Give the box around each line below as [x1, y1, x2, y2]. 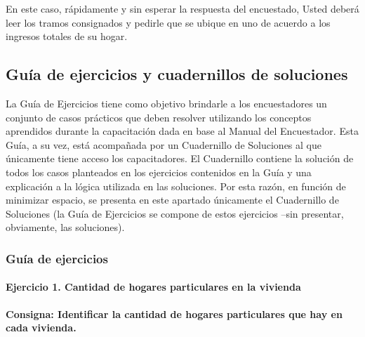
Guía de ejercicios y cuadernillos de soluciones [6, 63, 348, 85]
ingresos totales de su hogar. [6, 29, 128, 44]
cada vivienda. [6, 320, 77, 335]
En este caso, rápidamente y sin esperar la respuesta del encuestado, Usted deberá [6, 1, 359, 15]
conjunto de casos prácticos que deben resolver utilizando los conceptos [6, 110, 312, 124]
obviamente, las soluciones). [6, 220, 125, 234]
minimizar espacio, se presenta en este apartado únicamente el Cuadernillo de [6, 192, 339, 207]
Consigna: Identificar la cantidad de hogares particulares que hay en [6, 306, 343, 321]
